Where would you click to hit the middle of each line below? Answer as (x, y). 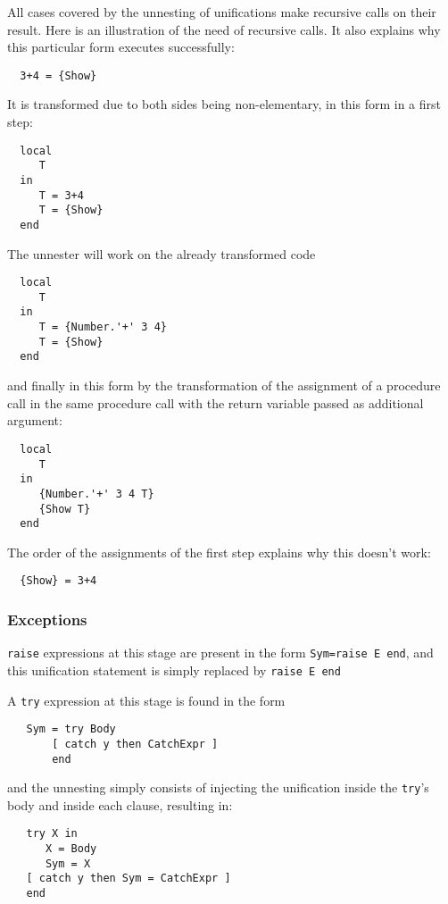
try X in (52, 834)
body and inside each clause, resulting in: (120, 804)
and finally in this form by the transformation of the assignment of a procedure (224, 385)
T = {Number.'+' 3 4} (103, 327)
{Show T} (65, 509)
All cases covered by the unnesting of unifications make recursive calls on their (222, 12)
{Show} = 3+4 (58, 581)
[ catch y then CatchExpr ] (135, 744)
